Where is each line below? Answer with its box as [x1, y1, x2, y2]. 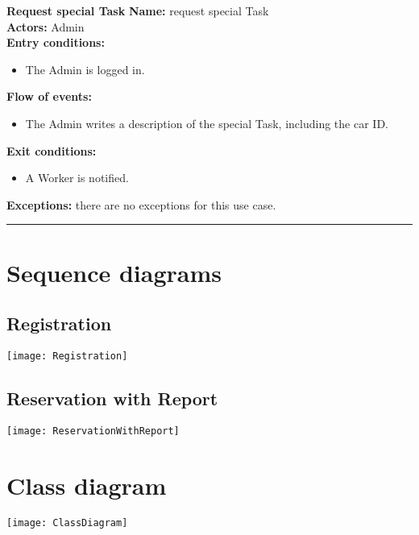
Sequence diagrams [6, 255, 222, 288]
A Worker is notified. [25, 169, 129, 186]
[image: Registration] [6, 350, 128, 362]
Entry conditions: [6, 34, 105, 51]
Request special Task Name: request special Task [6, 2, 269, 19]
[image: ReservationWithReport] [6, 425, 180, 437]
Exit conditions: [6, 142, 97, 159]
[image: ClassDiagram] [6, 516, 128, 529]
